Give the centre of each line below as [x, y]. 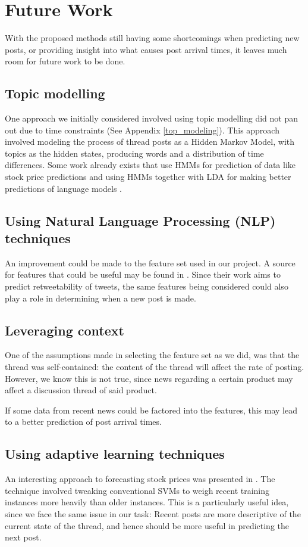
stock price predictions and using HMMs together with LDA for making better [148, 177]
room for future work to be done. [65, 61]
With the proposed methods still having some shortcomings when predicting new [152, 38]
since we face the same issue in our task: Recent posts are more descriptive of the [153, 513]
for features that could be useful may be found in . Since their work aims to [143, 274]
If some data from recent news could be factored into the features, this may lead [151, 410]
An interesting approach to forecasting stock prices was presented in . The [140, 479]
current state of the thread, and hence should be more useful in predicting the [147, 525]
